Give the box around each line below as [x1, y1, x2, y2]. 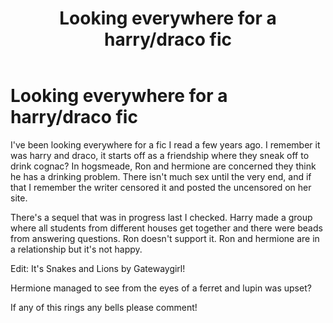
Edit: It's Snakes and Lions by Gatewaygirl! [10, 262, 186, 274]
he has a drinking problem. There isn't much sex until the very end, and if [10, 170, 312, 182]
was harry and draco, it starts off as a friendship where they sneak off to [10, 149, 310, 161]
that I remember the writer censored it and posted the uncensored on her [10, 181, 312, 193]
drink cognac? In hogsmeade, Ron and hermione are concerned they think [10, 160, 317, 172]
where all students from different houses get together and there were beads [10, 222, 323, 234]
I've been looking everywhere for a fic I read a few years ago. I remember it [10, 138, 321, 151]
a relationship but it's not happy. [10, 243, 143, 255]
